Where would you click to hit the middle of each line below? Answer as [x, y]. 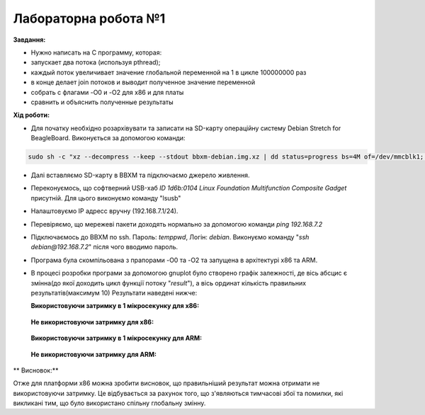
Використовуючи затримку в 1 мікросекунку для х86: [115, 306]
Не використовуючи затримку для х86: [92, 322]
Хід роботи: [31, 115]
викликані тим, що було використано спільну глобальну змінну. [109, 403]
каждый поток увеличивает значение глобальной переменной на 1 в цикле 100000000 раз [169, 72]
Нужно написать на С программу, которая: [96, 52]
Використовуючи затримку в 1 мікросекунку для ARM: [116, 338]
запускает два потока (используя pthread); [96, 62]
